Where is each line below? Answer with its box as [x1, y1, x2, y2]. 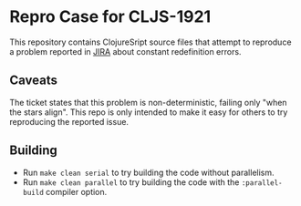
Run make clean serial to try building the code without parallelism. [22, 167, 275, 178]
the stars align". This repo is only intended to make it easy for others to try [9, 107, 288, 118]
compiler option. [45, 186, 108, 197]
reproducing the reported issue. [9, 116, 130, 127]
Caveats [9, 73, 57, 88]
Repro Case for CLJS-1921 [9, 6, 212, 27]
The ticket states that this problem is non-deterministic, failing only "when [9, 97, 287, 108]
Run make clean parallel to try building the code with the [22, 176, 240, 188]
